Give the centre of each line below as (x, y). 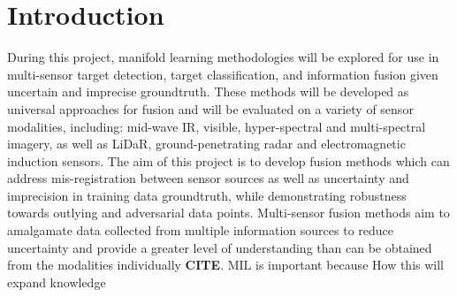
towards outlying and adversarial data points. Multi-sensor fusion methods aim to (228, 213)
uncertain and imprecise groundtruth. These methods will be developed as (208, 91)
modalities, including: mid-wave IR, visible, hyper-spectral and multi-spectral (217, 126)
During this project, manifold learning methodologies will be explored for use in (223, 57)
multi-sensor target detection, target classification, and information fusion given (223, 74)
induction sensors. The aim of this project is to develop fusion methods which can (228, 160)
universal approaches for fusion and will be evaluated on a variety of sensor (210, 108)
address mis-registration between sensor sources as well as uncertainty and (208, 178)
